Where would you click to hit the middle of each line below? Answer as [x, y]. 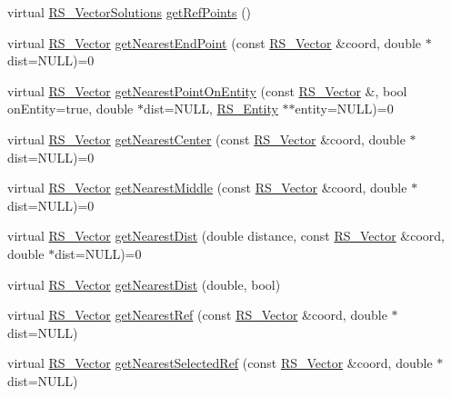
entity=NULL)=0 [344, 109]
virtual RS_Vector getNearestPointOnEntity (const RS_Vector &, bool [207, 90]
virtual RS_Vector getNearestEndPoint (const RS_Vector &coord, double [215, 42]
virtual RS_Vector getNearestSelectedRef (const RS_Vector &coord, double [220, 363]
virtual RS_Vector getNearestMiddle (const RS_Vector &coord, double [207, 188]
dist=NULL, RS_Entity [211, 109]
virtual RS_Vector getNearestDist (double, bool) [144, 284]
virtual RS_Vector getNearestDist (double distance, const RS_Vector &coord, [226, 236]
